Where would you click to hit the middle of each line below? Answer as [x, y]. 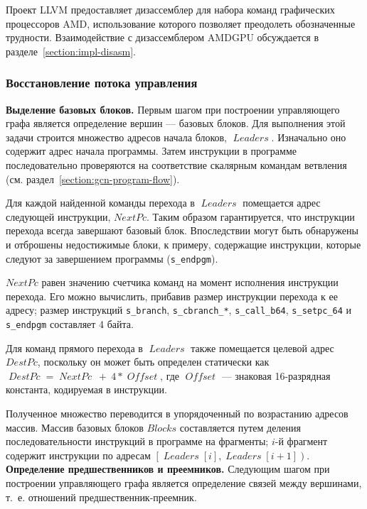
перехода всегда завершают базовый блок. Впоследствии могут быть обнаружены [182, 230]
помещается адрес [282, 203]
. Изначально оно [309, 137]
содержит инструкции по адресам [78, 455]
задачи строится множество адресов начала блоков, [117, 137]
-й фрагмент [301, 441]
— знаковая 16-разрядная [276, 375]
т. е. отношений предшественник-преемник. [101, 497]
